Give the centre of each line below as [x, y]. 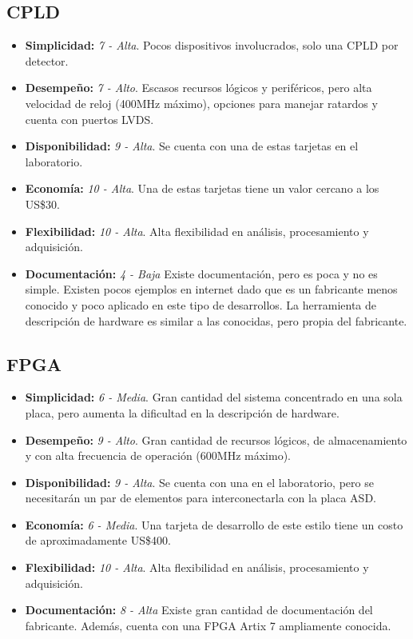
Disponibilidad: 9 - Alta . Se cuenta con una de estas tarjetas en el [192, 146]
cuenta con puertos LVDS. [89, 119]
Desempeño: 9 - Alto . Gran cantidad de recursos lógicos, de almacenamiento [216, 439]
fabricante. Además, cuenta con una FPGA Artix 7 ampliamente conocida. [208, 625]
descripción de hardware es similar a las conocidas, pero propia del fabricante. [216, 320]
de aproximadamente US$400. [98, 540]
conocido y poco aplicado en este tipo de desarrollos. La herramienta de [201, 304]
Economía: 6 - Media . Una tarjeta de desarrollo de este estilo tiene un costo [214, 524]
